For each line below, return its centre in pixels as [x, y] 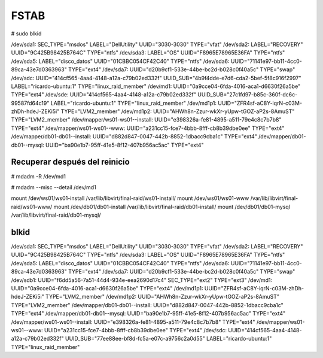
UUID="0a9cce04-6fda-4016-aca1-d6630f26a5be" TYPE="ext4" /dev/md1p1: [107, 288]
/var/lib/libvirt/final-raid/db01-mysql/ [56, 215]
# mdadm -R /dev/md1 [38, 176]
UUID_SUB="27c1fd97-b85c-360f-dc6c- [248, 95]
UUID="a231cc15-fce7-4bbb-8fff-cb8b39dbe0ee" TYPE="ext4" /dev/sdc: [135, 330]
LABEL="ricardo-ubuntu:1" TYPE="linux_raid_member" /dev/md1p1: [134, 103]
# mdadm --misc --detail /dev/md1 [54, 187]
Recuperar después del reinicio [70, 162]
